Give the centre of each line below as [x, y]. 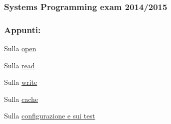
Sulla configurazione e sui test [50, 116]
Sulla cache [21, 99]
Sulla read [19, 65]
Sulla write [21, 82]
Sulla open [20, 48]
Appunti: [22, 29]
